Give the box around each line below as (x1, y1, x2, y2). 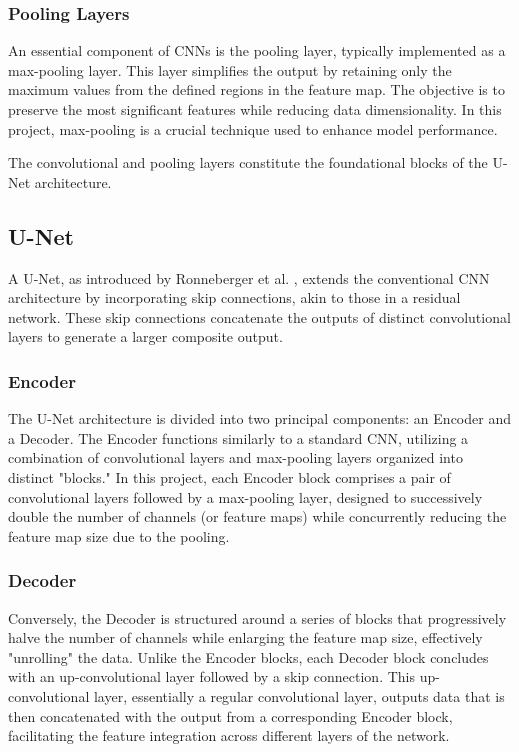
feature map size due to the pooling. (8, 525, 230, 546)
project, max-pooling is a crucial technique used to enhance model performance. (8, 118, 498, 139)
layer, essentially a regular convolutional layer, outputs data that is (93, 685, 505, 706)
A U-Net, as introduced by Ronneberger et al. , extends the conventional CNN (8, 267, 490, 288)
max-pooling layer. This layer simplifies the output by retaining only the (8, 59, 452, 80)
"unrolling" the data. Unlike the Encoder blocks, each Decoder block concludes (8, 646, 489, 667)
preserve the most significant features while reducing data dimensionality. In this (8, 99, 502, 119)
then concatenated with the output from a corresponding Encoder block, (8, 705, 453, 726)
